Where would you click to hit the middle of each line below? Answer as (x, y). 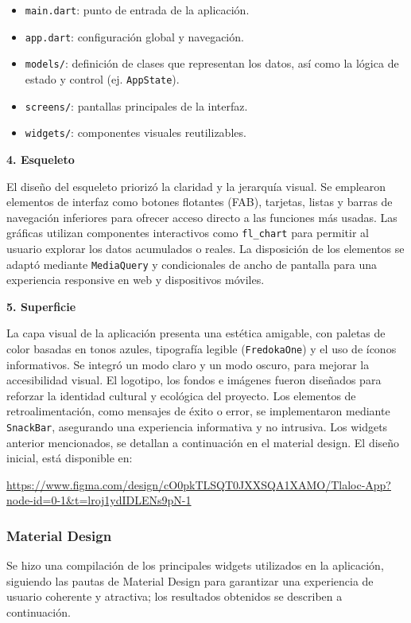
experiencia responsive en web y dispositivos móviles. (136, 280)
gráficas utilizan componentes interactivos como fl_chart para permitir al (188, 233)
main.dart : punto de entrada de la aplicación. (137, 10)
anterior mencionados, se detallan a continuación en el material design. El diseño (203, 442)
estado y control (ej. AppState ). (102, 78)
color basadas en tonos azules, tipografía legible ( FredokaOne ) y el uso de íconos (202, 348)
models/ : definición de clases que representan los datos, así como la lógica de (212, 63)
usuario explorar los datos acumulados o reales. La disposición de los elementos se (205, 248)
